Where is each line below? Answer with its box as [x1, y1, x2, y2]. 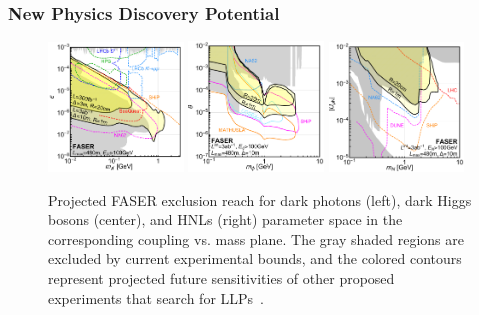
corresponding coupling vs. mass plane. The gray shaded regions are [48, 228, 464, 249]
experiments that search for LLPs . [48, 287, 264, 308]
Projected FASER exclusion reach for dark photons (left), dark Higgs [48, 189, 472, 210]
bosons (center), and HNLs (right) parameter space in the [48, 209, 403, 230]
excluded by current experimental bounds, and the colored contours [48, 248, 462, 269]
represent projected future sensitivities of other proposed [48, 267, 395, 288]
